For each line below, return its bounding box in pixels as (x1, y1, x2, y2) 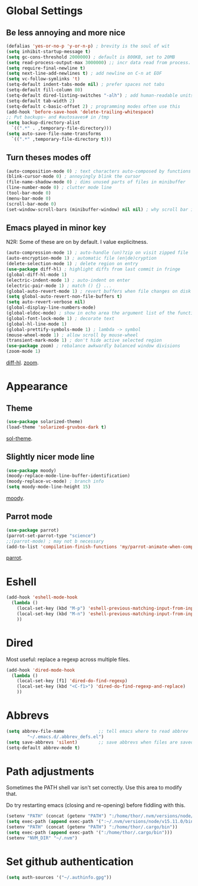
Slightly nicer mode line (6, 452, 95, 462)
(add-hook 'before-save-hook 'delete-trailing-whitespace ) (6, 109, 154, 115)
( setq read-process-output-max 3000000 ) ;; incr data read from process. (6, 59, 192, 65)
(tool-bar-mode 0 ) (6, 190, 51, 196)
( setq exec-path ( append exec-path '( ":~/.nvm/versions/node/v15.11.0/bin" (6, 819, 196, 825)
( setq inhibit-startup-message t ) (6, 48, 91, 54)
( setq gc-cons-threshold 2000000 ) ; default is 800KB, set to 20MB (6, 54, 176, 60)
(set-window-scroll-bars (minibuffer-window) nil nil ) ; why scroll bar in (6, 206, 196, 213)
